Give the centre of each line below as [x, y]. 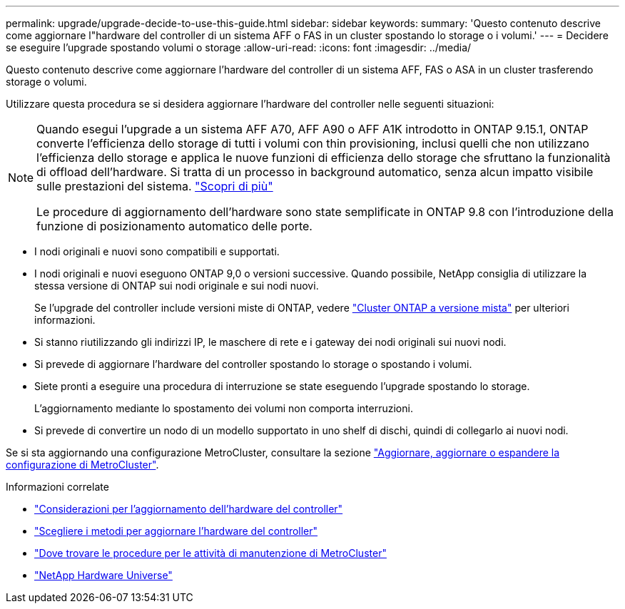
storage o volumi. [46, 82]
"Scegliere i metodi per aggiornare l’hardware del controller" [176, 531]
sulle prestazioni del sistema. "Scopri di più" [155, 186]
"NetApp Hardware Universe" [103, 575]
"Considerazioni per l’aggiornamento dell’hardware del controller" [189, 509]
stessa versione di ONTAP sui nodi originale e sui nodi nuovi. [177, 286]
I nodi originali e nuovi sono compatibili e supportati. [157, 251]
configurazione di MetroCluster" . [82, 465]
